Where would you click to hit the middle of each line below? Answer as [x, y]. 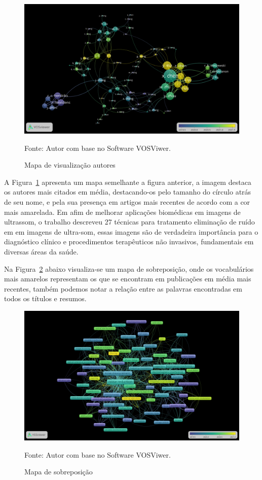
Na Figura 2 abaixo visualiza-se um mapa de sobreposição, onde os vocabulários [129, 268]
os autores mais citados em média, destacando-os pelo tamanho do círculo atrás [128, 192]
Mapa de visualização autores [70, 165]
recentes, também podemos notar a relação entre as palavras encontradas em [123, 288]
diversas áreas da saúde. [41, 251]
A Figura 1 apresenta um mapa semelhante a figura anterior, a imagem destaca [128, 182]
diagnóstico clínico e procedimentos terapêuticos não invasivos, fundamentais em [129, 242]
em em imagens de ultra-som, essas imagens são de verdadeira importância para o [131, 231]
